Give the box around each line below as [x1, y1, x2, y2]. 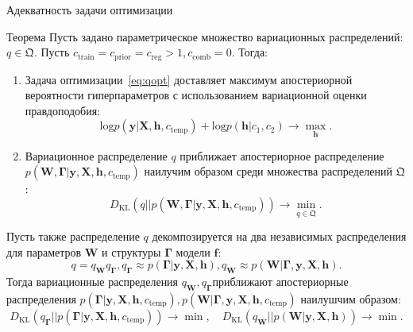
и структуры [102, 243, 161, 260]
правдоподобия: [25, 102, 101, 118]
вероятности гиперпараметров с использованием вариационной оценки [25, 87, 367, 103]
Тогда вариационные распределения [6, 273, 179, 290]
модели [176, 243, 210, 260]
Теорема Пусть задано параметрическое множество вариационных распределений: [6, 28, 403, 44]
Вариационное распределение [25, 147, 168, 164]
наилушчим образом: [300, 290, 401, 307]
